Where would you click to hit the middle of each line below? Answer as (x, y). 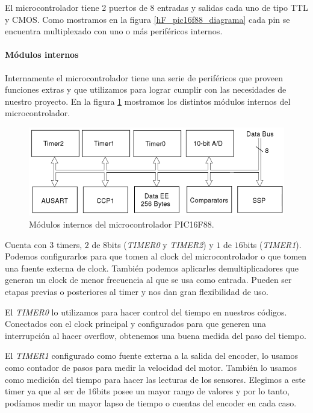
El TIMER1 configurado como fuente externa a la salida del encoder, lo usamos (152, 356)
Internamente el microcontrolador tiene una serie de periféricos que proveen (144, 77)
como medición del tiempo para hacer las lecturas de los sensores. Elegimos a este (155, 379)
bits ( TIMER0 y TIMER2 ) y (160, 244)
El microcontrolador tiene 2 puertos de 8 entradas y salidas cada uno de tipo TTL (156, 7)
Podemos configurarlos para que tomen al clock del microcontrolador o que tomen (156, 256)
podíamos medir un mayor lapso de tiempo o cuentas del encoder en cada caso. (151, 402)
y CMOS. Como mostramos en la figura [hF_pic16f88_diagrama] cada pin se (147, 19)
